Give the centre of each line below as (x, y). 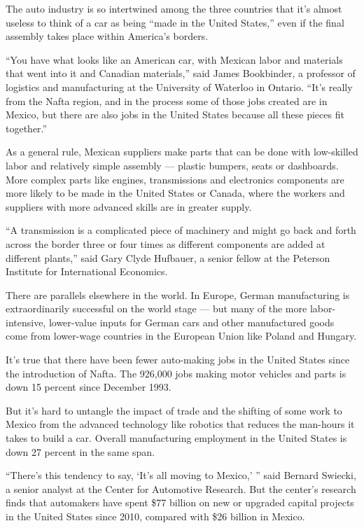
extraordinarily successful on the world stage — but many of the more (156, 308)
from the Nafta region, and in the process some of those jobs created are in (167, 100)
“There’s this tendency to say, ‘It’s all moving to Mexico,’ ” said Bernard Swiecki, (181, 475)
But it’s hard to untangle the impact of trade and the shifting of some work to (174, 410)
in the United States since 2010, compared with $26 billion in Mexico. (155, 516)
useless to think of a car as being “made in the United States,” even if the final (175, 22)
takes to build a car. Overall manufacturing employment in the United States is (176, 438)
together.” (27, 128)
